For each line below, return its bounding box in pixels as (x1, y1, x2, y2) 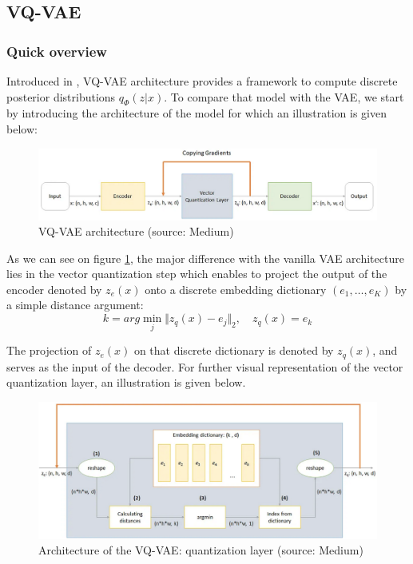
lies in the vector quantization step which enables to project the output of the (6, 265, 387, 282)
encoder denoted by (6, 280, 102, 297)
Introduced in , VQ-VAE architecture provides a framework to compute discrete (6, 73, 398, 89)
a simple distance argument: (6, 296, 144, 313)
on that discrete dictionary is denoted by (133, 342, 334, 359)
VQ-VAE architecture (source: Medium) (38, 223, 234, 240)
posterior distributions (6, 88, 116, 105)
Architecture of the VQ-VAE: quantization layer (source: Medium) (38, 542, 363, 558)
